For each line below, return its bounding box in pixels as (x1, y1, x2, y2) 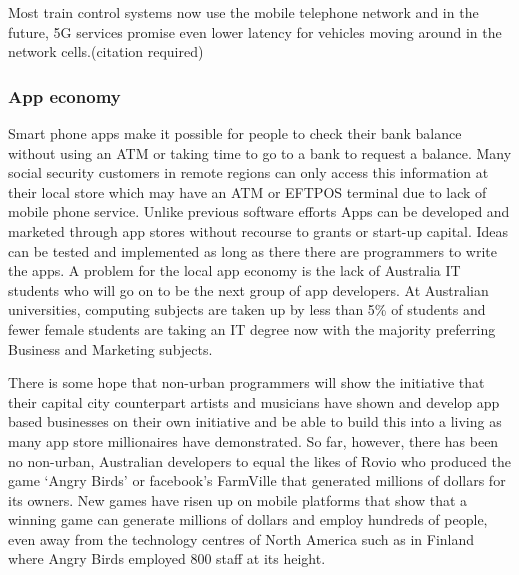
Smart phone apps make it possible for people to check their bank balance (8, 123, 462, 143)
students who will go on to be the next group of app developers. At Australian (8, 279, 489, 300)
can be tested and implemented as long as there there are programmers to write (8, 240, 497, 261)
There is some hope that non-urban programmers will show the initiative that (8, 372, 485, 393)
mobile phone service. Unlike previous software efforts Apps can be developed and (8, 201, 510, 222)
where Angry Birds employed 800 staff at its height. (8, 548, 326, 569)
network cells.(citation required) (8, 41, 204, 62)
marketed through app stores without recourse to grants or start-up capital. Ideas (8, 220, 509, 241)
